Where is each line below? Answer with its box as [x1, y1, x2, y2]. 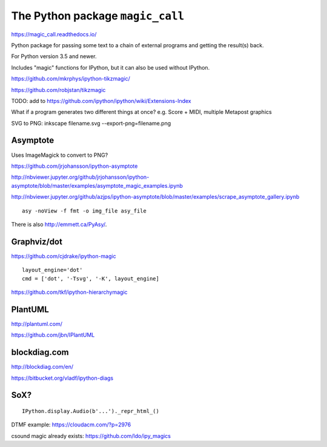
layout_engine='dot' [22, 267, 83, 274]
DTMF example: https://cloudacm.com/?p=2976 [11, 421, 131, 428]
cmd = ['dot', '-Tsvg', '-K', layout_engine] [22, 275, 160, 282]
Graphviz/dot [11, 236, 63, 247]
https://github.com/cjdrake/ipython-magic [11, 252, 116, 260]
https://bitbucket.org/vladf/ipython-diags [11, 374, 114, 382]
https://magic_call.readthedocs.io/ [11, 30, 97, 38]
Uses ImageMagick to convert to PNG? [11, 151, 108, 159]
